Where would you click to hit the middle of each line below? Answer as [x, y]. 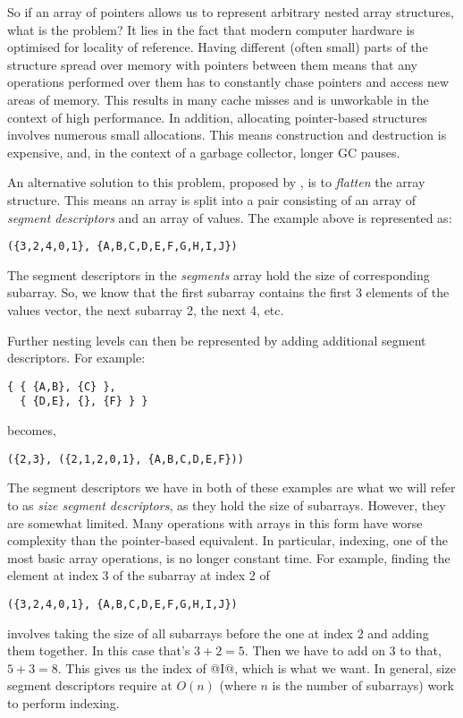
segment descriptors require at [90, 685]
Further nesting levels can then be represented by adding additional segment [217, 340]
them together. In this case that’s [99, 650]
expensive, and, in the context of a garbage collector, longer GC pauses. [204, 152]
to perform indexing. [63, 702]
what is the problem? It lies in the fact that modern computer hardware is [211, 29]
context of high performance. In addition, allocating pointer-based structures [217, 117]
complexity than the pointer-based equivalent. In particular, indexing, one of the [227, 540]
